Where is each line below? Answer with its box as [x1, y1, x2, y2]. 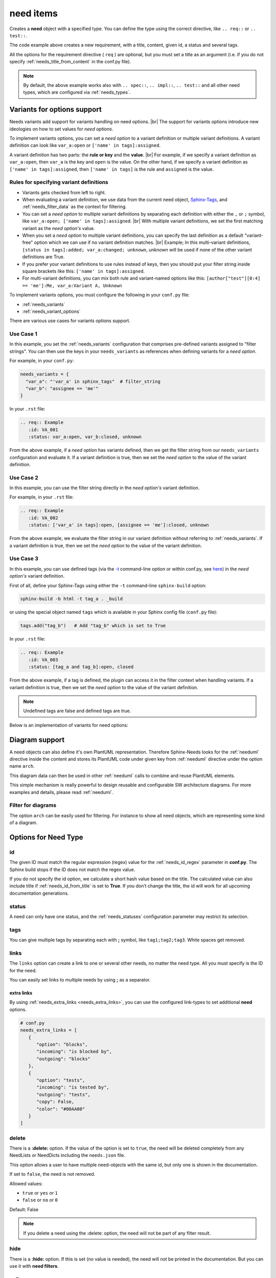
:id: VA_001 [28, 427, 58, 432]
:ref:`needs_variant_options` [22, 308, 81, 314]
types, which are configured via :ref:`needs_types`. [23, 89, 131, 96]
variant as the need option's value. [22, 225, 95, 231]
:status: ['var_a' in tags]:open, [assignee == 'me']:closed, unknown [28, 522, 209, 528]
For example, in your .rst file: [9, 494, 74, 500]
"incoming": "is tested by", [36, 1084, 109, 1090]
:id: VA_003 [28, 657, 58, 663]
